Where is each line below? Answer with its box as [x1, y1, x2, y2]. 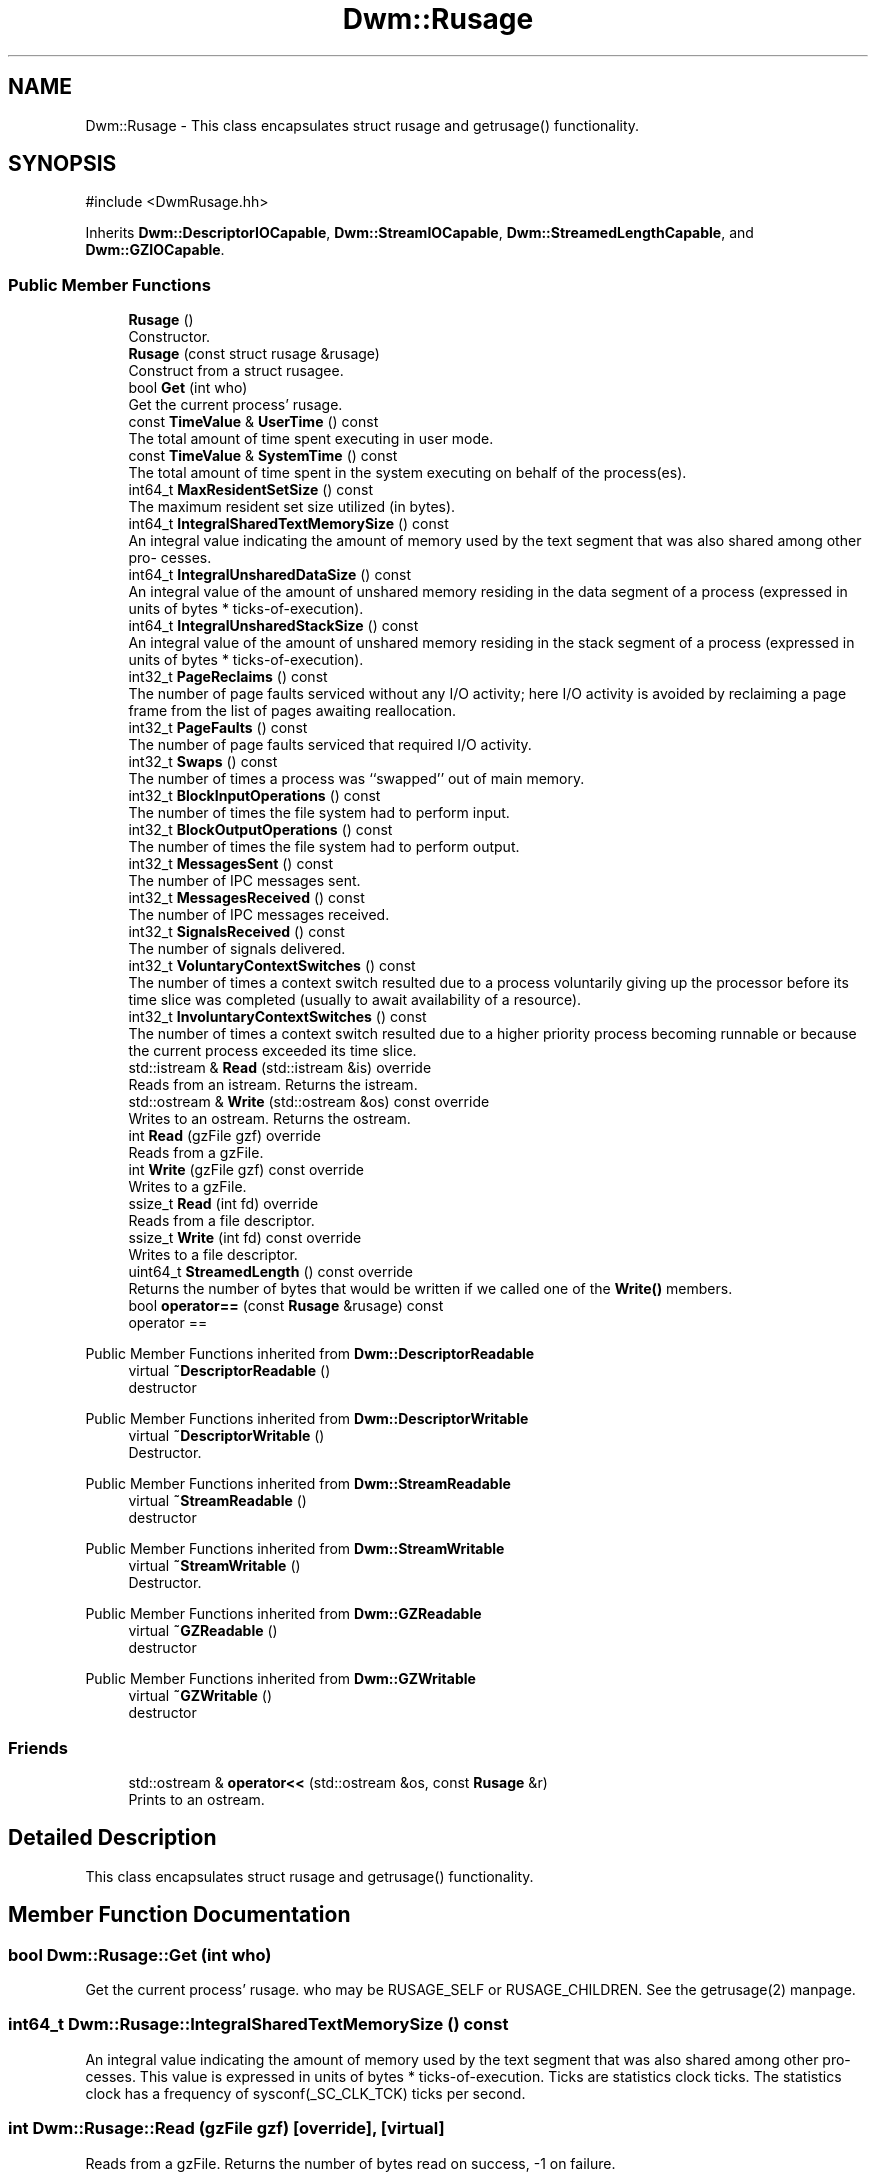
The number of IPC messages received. [128, 906, 390, 924]
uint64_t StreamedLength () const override [128, 1263, 414, 1281]
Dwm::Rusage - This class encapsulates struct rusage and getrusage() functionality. [85, 116, 640, 134]
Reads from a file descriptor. [128, 1212, 315, 1230]
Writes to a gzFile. [128, 1178, 247, 1196]
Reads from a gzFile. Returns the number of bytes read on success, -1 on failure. [85, 2154, 616, 2172]
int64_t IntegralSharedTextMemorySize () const [128, 515, 449, 533]
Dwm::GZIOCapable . [85, 241, 225, 259]
